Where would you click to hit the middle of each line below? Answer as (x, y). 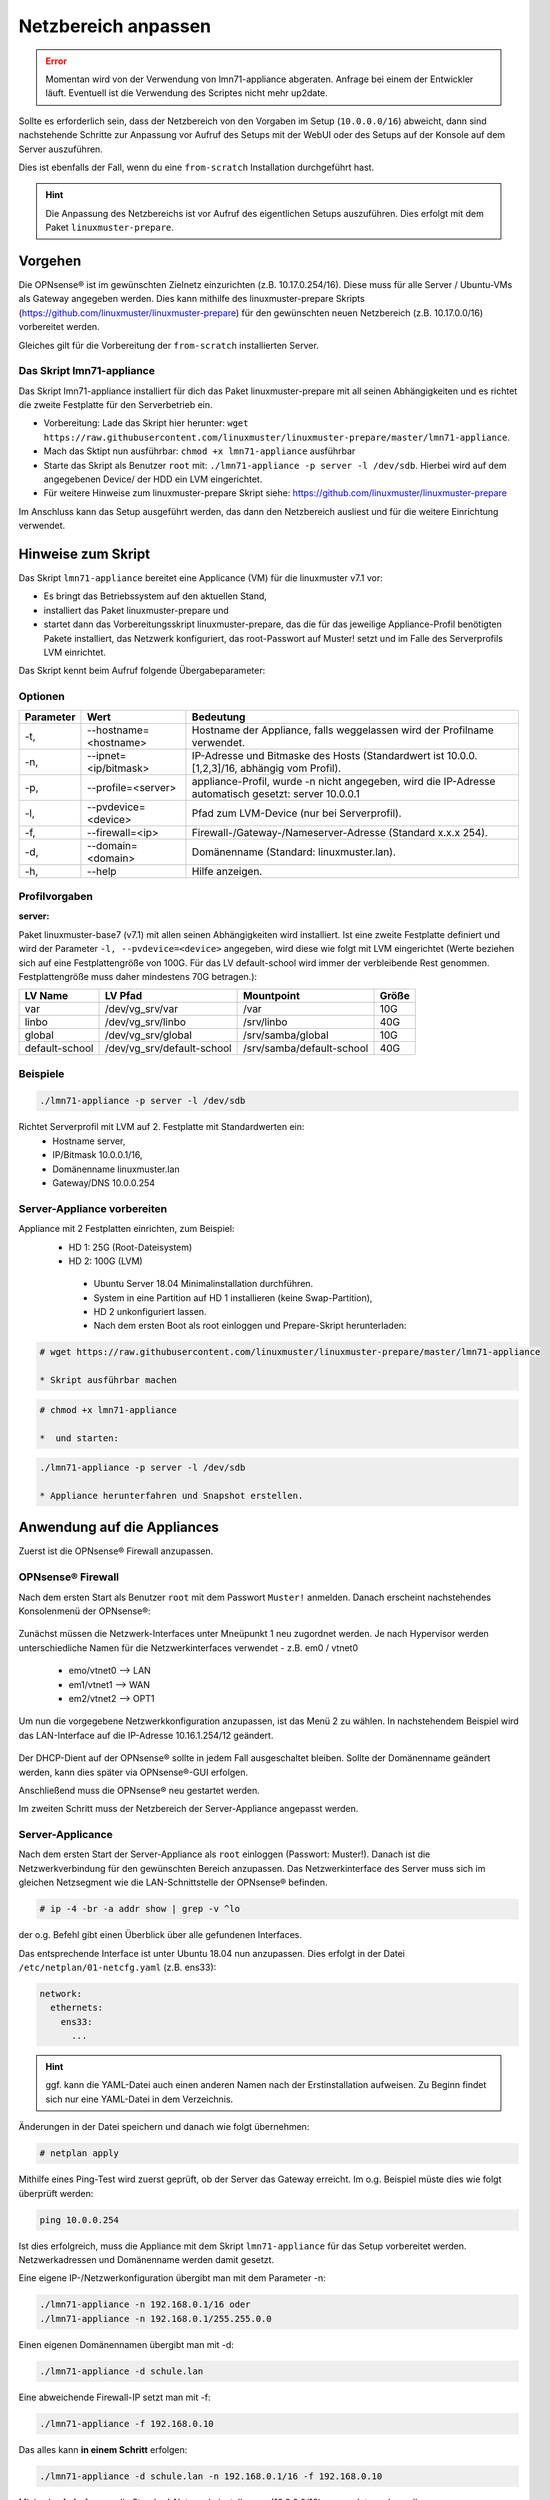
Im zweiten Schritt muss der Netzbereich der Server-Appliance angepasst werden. (188, 1809)
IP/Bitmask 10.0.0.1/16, (97, 1155)
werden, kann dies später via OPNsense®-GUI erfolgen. (133, 1772)
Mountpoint (271, 996)
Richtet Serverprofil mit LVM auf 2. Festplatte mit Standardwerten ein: (161, 1127)
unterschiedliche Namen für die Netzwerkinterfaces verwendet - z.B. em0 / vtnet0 (188, 1647)
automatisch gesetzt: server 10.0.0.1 (275, 793)
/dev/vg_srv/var (141, 1009)
